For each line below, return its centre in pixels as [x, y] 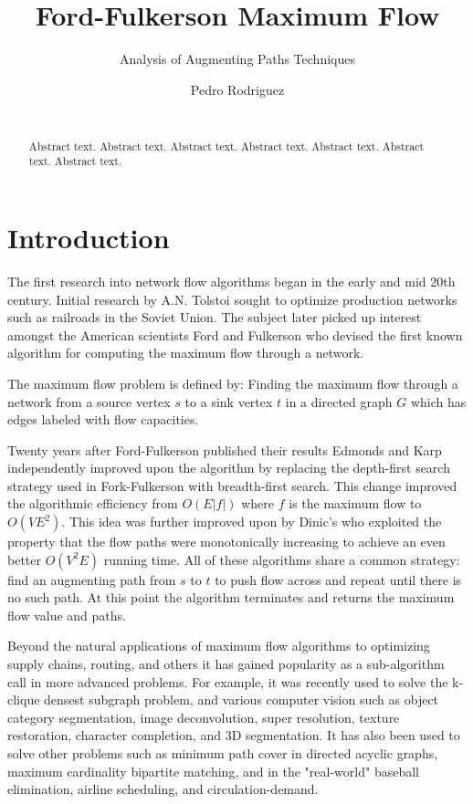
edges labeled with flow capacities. [103, 419]
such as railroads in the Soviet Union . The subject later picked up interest [215, 317]
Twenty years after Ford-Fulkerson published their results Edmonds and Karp [225, 449]
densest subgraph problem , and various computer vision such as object [242, 700]
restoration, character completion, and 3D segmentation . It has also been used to [234, 735]
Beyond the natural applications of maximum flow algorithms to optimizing [219, 646]
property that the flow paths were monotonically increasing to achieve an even [226, 542]
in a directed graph [339, 401]
